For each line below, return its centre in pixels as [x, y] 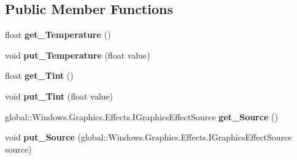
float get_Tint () [39, 75]
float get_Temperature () [58, 35]
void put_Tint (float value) [59, 96]
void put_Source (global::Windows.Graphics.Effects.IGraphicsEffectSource [148, 137]
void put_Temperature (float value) [78, 55]
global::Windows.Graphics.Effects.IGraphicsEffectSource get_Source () [141, 116]
